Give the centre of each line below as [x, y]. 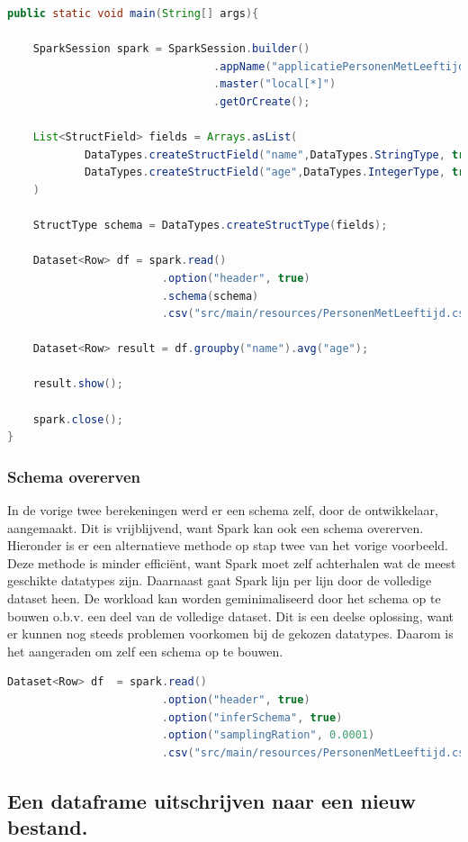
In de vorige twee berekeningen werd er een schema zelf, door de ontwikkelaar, [223, 510]
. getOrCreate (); [262, 101]
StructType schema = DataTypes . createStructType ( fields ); [210, 226]
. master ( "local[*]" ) [275, 84]
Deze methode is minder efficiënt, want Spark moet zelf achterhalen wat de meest [232, 562]
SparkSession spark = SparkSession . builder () [171, 49]
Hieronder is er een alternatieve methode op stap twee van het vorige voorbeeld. [228, 545]
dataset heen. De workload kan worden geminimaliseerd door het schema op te [224, 598]
